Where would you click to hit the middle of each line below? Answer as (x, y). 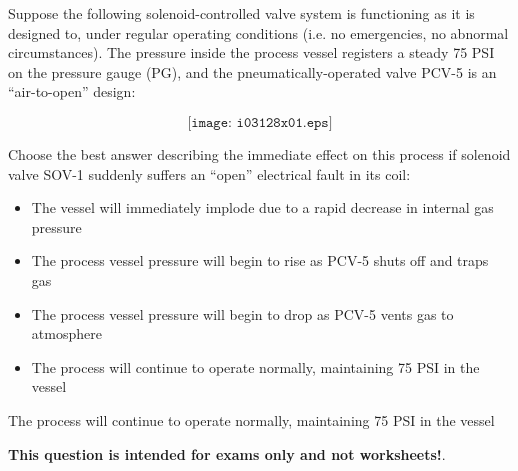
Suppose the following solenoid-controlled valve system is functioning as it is (241, 13)
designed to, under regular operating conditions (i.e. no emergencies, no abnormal (258, 32)
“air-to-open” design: (72, 91)
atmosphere (66, 333)
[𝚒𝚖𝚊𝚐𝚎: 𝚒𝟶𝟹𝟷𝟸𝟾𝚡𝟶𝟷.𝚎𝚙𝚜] (260, 122)
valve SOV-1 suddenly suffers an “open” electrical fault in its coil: (209, 173)
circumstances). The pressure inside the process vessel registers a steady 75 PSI (251, 52)
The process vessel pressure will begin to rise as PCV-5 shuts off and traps (260, 260)
